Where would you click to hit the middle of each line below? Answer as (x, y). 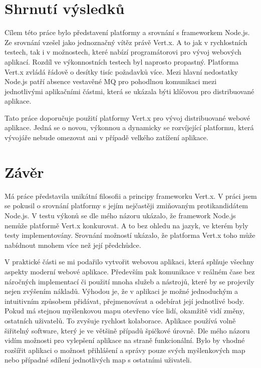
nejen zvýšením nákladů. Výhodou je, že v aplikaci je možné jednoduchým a (121, 291)
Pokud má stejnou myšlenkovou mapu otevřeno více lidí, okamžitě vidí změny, (125, 311)
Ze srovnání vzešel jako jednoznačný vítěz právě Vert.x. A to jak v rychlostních (126, 42)
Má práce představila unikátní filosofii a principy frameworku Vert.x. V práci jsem (131, 196)
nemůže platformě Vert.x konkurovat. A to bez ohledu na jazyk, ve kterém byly (126, 225)
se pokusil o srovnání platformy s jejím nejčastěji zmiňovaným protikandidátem (126, 206)
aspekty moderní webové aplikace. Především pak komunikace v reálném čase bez (130, 271)
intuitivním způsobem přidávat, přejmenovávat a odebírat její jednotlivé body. (124, 301)
